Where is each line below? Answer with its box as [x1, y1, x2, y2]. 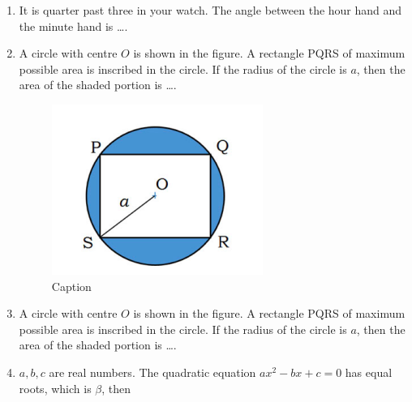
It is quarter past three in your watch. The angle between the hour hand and [19, 2, 402, 18]
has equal [345, 363, 393, 380]
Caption [51, 277, 92, 294]
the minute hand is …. [19, 17, 128, 34]
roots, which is [19, 379, 92, 396]
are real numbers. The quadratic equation [49, 363, 256, 380]
